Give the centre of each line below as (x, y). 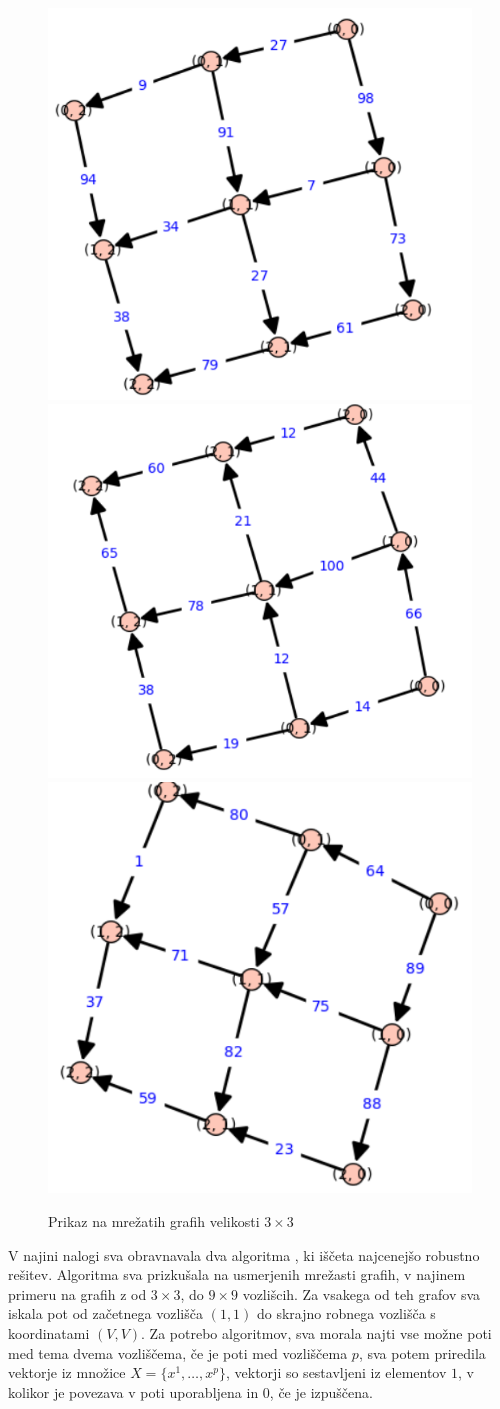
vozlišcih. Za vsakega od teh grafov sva (361, 1293)
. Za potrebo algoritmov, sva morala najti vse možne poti (316, 1332)
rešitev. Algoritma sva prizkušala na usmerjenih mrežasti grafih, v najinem (237, 1274)
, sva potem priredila (422, 1352)
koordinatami (49, 1332)
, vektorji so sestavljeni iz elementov (336, 1372)
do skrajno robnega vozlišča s (346, 1313)
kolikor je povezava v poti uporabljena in (133, 1391)
